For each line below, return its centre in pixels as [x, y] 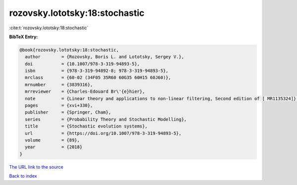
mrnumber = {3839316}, [59, 85]
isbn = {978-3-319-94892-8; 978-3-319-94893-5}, [97, 71]
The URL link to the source [36, 167]
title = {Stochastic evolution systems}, [86, 126]
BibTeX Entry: [24, 37]
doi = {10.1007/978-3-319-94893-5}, [82, 64]
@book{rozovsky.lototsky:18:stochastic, [69, 50]
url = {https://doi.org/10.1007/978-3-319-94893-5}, [103, 133]
